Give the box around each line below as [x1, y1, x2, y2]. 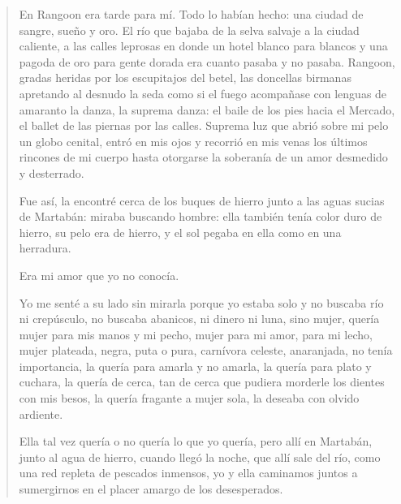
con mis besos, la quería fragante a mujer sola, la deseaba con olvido [19, 390, 360, 407]
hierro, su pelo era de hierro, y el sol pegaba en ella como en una [19, 223, 342, 240]
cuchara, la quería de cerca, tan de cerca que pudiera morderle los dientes [19, 373, 385, 390]
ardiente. [19, 405, 63, 422]
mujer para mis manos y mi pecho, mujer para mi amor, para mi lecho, [19, 325, 373, 342]
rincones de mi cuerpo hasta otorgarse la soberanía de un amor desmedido [19, 149, 388, 166]
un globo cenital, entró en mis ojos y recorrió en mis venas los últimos [19, 132, 368, 149]
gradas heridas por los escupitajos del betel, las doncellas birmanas [19, 69, 351, 86]
